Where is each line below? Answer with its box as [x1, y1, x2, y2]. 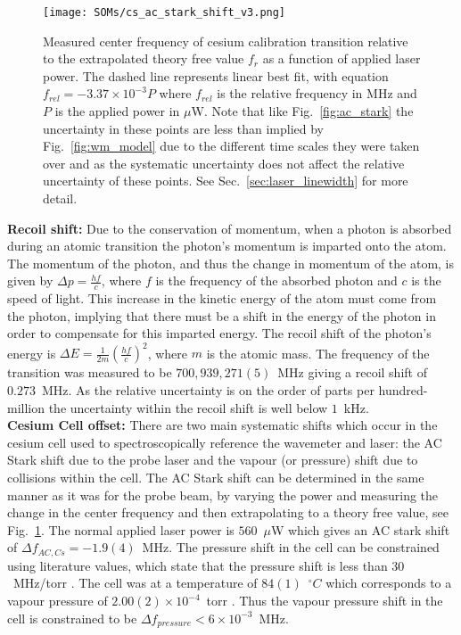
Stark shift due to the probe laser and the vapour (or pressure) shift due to [7, 450, 418, 469]
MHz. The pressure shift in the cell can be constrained [142, 538, 440, 557]
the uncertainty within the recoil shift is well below [48, 398, 328, 416]
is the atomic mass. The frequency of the [206, 343, 430, 362]
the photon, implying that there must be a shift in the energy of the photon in [7, 306, 436, 325]
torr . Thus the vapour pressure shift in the [206, 591, 443, 610]
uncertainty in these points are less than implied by [43, 119, 324, 137]
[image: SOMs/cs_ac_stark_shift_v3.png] [43, 6, 286, 19]
